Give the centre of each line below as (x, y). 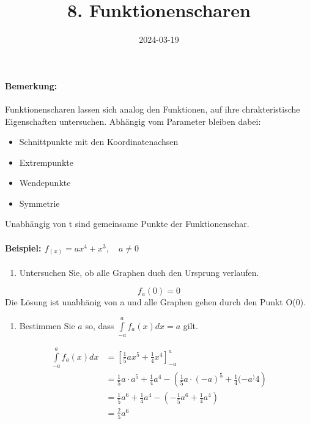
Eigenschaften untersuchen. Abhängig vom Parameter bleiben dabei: (133, 121)
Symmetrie (39, 203)
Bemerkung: (31, 85)
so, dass (100, 325)
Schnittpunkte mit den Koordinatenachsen (99, 142)
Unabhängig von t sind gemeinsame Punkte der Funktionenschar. (127, 224)
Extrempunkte (46, 162)
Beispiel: (23, 247)
